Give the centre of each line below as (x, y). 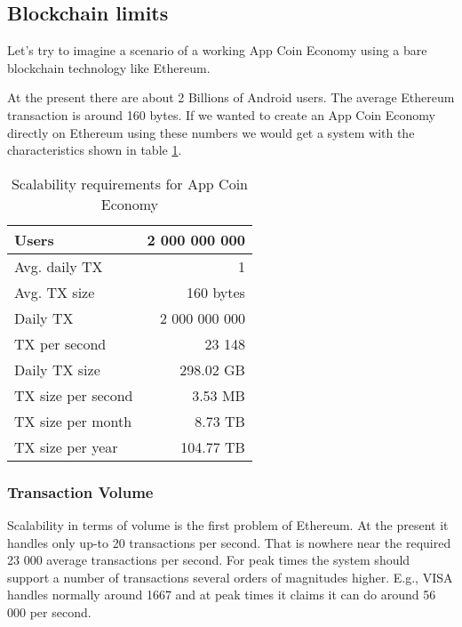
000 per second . (49, 611)
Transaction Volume (80, 491)
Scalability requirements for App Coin (129, 183)
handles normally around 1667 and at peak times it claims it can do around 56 (222, 595)
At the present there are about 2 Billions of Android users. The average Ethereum (231, 97)
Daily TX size (57, 369)
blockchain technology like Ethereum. (109, 67)
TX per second (60, 343)
